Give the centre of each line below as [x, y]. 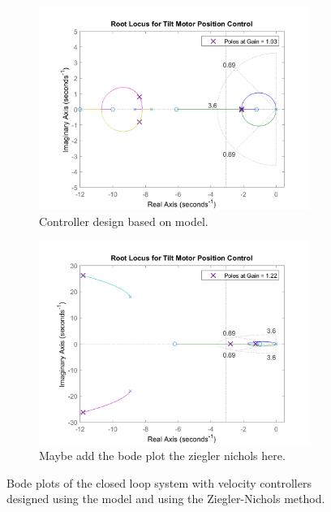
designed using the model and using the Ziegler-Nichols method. [166, 499]
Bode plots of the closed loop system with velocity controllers [159, 482]
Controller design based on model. [124, 221]
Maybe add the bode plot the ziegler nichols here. [162, 456]
